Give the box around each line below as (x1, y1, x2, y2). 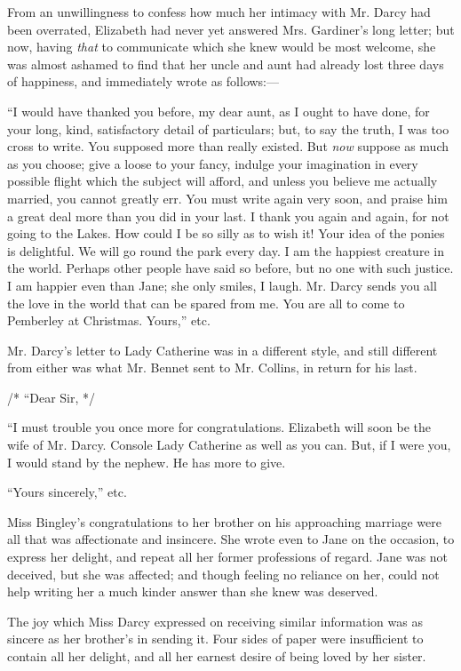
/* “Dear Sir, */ (7, 387, 96, 406)
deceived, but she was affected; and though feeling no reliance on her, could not (7, 564, 440, 583)
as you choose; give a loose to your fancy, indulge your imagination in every (7, 154, 418, 172)
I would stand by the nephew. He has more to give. (7, 452, 286, 471)
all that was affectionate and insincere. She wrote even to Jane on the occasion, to (7, 530, 455, 548)
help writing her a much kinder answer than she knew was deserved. (7, 582, 378, 601)
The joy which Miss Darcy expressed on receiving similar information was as (7, 611, 423, 630)
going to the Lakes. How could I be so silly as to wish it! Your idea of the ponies (7, 224, 445, 243)
